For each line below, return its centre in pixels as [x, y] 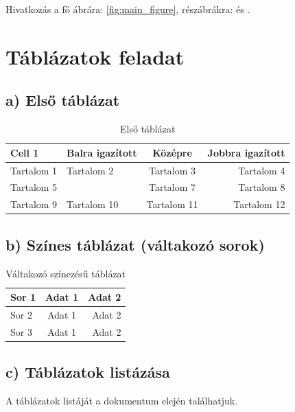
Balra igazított [102, 152]
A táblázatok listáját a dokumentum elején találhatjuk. [122, 401]
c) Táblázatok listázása [88, 372]
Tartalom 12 [259, 204]
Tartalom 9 [34, 204]
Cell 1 [25, 152]
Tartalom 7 [172, 187]
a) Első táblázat [63, 100]
